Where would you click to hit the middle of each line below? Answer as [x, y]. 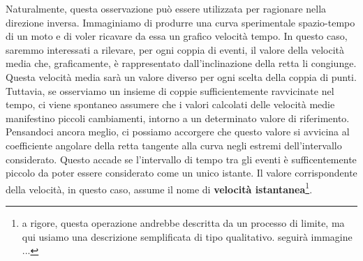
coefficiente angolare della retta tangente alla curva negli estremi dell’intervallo [174, 145]
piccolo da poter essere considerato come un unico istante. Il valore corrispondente [181, 173]
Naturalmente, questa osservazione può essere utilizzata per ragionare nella [166, 8]
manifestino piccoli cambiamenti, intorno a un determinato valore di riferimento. [178, 118]
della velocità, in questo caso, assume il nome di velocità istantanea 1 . [159, 188]
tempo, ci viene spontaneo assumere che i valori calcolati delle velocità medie [170, 104]
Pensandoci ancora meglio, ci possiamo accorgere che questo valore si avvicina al [178, 132]
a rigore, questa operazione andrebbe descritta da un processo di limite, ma [183, 222]
